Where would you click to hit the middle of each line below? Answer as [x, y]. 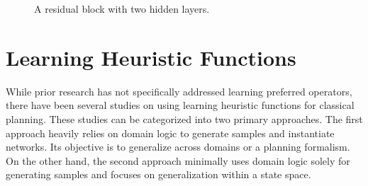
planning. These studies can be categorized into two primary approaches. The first [184, 118]
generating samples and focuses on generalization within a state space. [158, 174]
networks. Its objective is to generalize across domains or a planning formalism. [178, 147]
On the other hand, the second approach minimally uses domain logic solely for [178, 160]
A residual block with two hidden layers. [122, 8]
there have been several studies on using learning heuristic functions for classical [180, 105]
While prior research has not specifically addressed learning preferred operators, [179, 91]
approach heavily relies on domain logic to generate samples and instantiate [170, 133]
